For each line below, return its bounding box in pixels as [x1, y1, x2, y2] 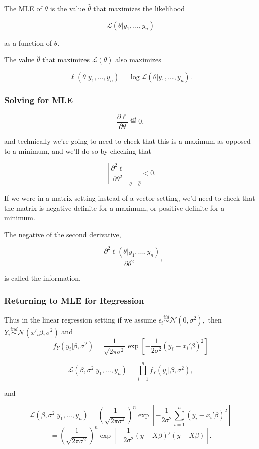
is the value [50, 3, 85, 13]
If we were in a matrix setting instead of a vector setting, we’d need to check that [4, 193, 255, 203]
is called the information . [4, 273, 81, 283]
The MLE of [4, 3, 42, 13]
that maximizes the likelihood [93, 3, 185, 13]
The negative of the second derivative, [4, 229, 121, 239]
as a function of [4, 37, 52, 48]
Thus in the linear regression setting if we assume [4, 314, 156, 325]
